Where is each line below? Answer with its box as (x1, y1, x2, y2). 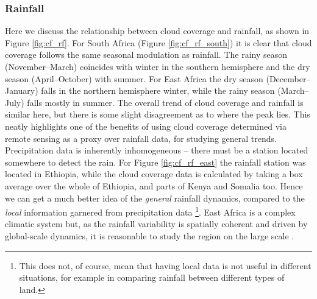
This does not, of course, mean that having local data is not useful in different (19, 259, 312, 272)
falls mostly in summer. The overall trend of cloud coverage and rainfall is (27, 96, 304, 108)
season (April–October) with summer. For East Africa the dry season (5, 72, 263, 85)
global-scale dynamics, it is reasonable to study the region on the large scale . (5, 229, 294, 242)
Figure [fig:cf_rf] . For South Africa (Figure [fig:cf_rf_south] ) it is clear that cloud (5, 36, 312, 49)
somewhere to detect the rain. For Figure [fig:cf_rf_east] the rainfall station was (5, 155, 306, 168)
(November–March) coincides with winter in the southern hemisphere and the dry (5, 60, 310, 72)
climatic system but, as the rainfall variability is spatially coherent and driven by (5, 217, 308, 230)
